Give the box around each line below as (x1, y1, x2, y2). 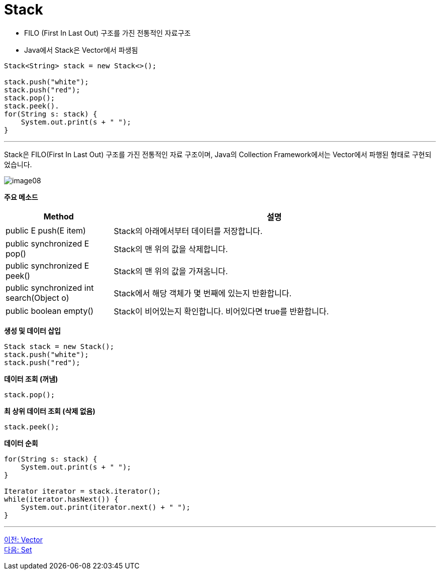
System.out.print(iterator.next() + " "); (21, 503, 190, 511)
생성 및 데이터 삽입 (4, 326, 61, 335)
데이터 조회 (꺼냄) (4, 374, 58, 383)
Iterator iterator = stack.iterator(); (4, 487, 161, 495)
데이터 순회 (4, 438, 38, 447)
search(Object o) (6, 292, 69, 303)
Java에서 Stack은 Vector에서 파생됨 (24, 45, 138, 54)
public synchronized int (6, 282, 94, 293)
